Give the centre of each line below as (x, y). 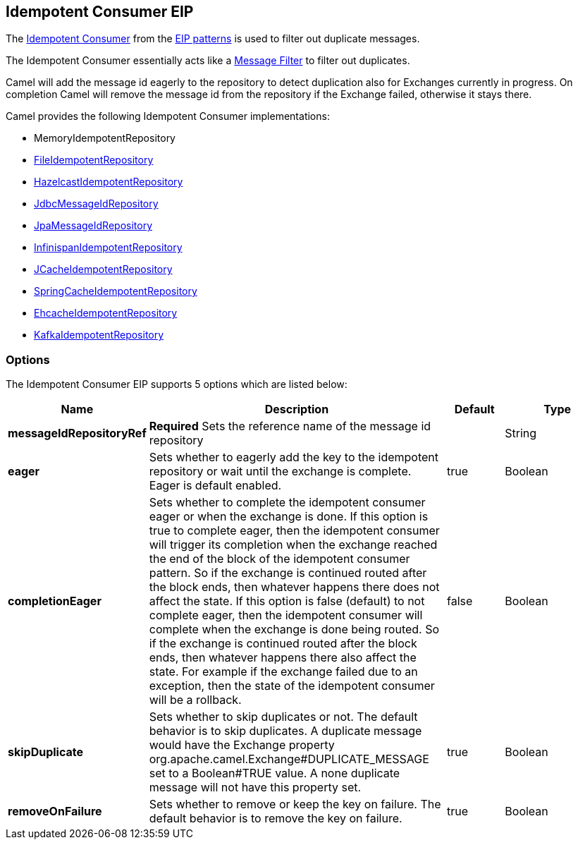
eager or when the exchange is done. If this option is (289, 517)
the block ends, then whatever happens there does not (294, 587)
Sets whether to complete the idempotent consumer (287, 503)
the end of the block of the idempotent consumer (279, 559)
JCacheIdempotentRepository (103, 269)
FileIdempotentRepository (94, 160)
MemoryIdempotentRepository (105, 138)
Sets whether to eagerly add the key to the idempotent (294, 457)
